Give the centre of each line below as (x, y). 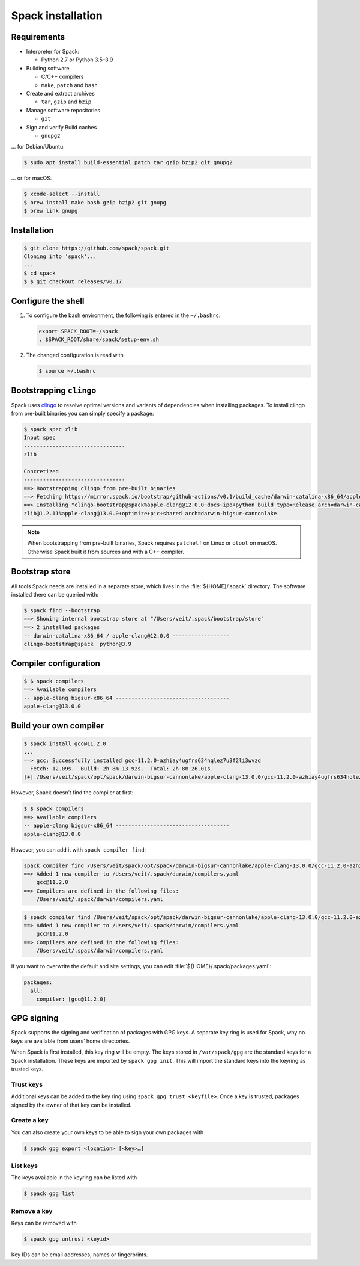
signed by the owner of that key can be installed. (71, 1105)
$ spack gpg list (49, 1194)
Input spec (40, 438)
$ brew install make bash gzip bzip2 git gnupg (95, 202)
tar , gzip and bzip (66, 102)
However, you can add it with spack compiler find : (79, 850)
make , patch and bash (70, 85)
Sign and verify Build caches (61, 127)
